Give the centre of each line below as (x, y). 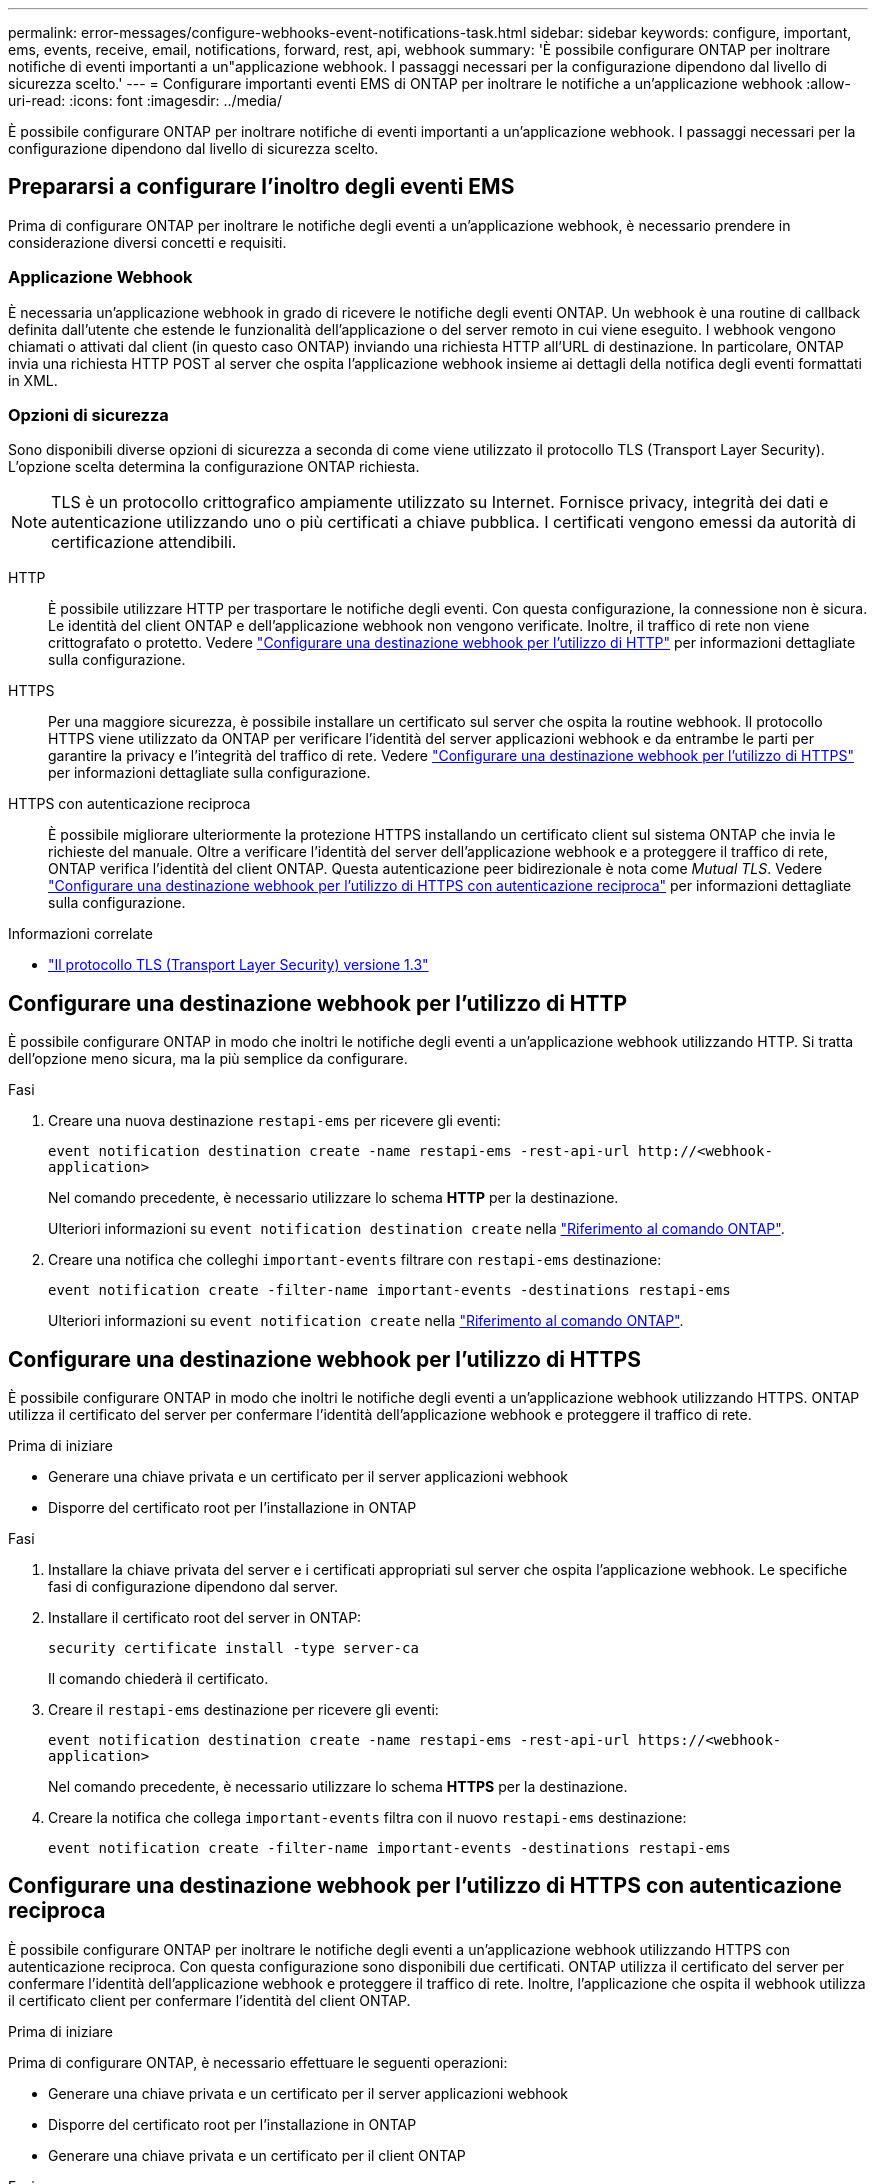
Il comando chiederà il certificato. (158, 1679)
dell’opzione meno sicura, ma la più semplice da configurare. (208, 1059)
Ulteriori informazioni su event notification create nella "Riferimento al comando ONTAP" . (366, 1321)
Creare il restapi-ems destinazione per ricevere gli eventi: (243, 1710)
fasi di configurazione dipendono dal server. (193, 1587)
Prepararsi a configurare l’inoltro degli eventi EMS (261, 187)
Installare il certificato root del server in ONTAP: (205, 1618)
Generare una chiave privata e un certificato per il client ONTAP (257, 2155)
